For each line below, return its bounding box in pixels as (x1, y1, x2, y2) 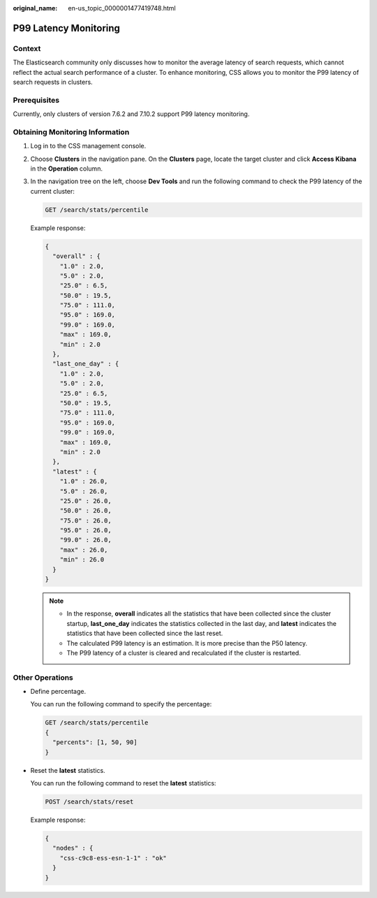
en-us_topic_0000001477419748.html (68, 4, 176, 12)
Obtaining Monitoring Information (13, 127, 130, 136)
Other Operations (13, 672, 73, 682)
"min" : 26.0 (59, 556, 105, 564)
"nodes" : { (52, 844, 94, 853)
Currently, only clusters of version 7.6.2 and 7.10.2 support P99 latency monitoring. (13, 110, 250, 118)
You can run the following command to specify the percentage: (30, 700, 212, 708)
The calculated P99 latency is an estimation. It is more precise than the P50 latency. (66, 639, 308, 647)
